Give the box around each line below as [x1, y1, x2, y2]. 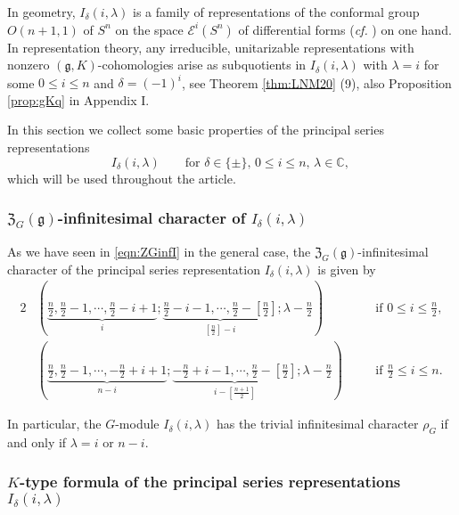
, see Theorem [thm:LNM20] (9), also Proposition [181, 73, 452, 92]
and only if [7, 432, 67, 451]
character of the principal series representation [7, 259, 260, 278]
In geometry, [7, 3, 76, 20]
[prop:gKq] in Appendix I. [7, 90, 150, 109]
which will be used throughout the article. [7, 168, 236, 187]
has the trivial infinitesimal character [216, 414, 419, 433]
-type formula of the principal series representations [19, 470, 401, 493]
